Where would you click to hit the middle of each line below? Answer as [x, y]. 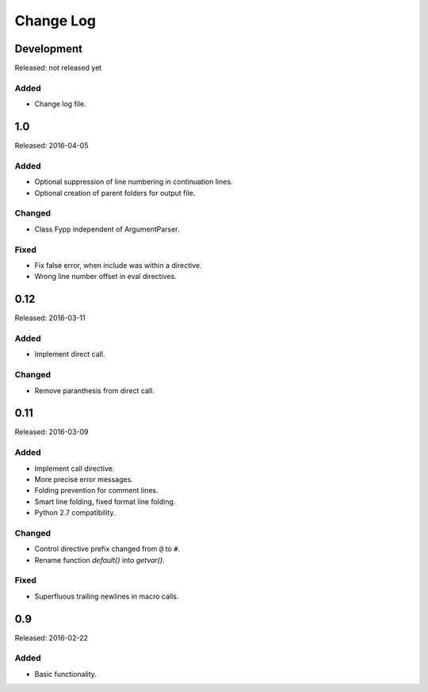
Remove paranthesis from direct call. [94, 390]
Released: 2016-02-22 [52, 637]
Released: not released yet [58, 68]
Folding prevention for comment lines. [96, 491]
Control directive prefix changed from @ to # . [107, 549]
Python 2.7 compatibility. [75, 513]
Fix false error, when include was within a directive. [118, 265]
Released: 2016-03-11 [50, 318]
